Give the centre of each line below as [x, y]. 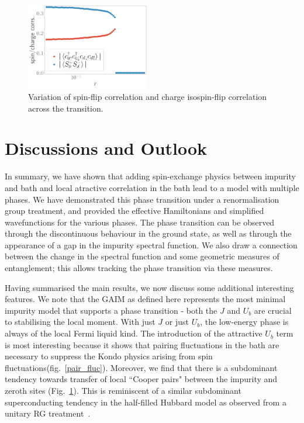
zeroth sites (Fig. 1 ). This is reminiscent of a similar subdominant [123, 391]
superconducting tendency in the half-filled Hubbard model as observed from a [146, 402]
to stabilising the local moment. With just [80, 322]
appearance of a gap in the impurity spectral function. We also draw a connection [151, 245]
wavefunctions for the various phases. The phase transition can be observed [140, 222]
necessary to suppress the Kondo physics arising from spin [109, 356]
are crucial [273, 310]
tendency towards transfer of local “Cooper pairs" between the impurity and [141, 379]
